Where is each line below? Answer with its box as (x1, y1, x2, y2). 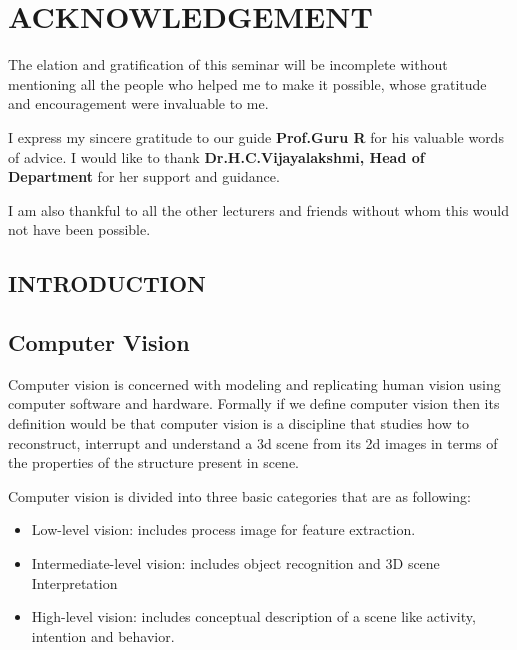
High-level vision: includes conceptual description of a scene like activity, (31, 606, 476, 627)
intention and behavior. (31, 625, 175, 646)
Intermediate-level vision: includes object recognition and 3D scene (31, 553, 440, 574)
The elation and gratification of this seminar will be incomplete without (8, 54, 448, 75)
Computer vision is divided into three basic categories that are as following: (8, 485, 471, 506)
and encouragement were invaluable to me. (8, 93, 269, 114)
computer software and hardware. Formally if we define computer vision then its (8, 393, 500, 414)
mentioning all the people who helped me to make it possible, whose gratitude (8, 73, 487, 94)
